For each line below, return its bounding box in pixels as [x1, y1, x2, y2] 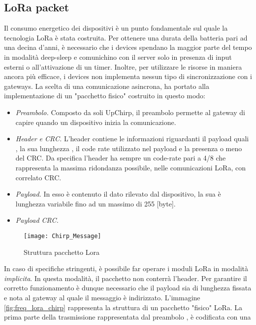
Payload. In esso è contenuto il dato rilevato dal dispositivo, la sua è [15, 189, 221, 199]
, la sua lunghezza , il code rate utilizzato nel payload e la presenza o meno [15, 143, 242, 153]
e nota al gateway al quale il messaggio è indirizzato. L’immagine [4, 292, 200, 302]
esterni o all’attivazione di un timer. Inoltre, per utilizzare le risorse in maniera [4, 61, 242, 72]
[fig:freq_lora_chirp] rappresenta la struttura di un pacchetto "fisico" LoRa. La [4, 302, 243, 312]
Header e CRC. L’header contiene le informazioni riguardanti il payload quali [15, 133, 249, 144]
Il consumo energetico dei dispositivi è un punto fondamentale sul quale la [4, 23, 228, 33]
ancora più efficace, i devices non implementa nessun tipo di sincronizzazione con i [4, 71, 252, 81]
